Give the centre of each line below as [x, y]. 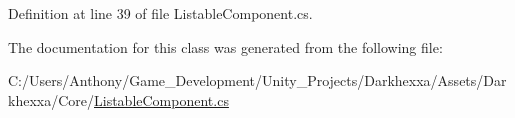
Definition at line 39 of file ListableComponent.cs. [160, 13]
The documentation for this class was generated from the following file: [225, 46]
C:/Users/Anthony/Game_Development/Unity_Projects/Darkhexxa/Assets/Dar [257, 80]
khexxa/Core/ [51, 99]
